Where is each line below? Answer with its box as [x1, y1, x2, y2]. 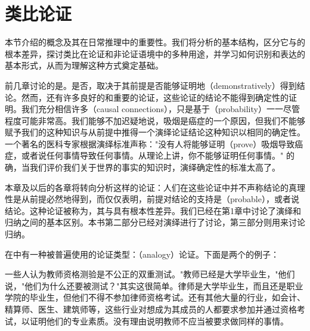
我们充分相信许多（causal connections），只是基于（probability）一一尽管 [21, 103, 300, 115]
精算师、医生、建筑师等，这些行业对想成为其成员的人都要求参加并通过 [5, 303, 280, 315]
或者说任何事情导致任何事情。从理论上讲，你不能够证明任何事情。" [21, 149, 284, 162]
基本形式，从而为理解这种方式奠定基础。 [5, 59, 163, 72]
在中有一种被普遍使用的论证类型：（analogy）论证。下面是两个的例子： [5, 248, 280, 260]
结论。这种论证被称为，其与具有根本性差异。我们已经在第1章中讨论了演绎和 [5, 204, 301, 216]
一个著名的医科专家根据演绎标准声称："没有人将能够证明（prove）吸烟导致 [5, 137, 295, 150]
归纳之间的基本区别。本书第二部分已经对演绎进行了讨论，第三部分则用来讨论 [5, 216, 305, 228]
